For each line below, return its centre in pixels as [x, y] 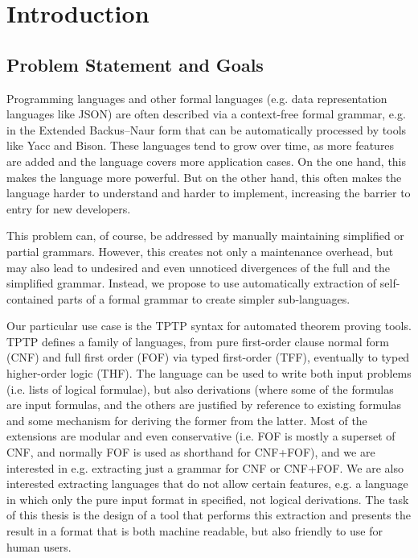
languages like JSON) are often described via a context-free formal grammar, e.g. [206, 114]
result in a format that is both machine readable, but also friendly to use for [195, 531]
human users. [39, 546]
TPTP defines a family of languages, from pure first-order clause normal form [198, 341]
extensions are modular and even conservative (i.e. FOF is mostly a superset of [201, 436]
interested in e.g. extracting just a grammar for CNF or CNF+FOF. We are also [205, 467]
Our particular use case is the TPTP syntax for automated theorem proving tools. [209, 326]
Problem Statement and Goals [135, 64]
